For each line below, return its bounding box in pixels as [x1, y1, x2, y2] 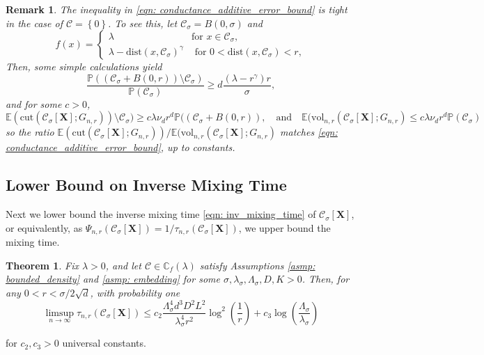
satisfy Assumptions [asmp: [199, 258, 315, 272]
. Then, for [302, 271, 350, 286]
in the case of [6, 15, 63, 30]
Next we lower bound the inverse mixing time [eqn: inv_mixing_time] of [6, 207, 316, 221]
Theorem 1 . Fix [6, 258, 79, 272]
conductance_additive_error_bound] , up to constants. [6, 140, 235, 155]
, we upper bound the [238, 220, 331, 235]
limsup [45, 308, 75, 318]
